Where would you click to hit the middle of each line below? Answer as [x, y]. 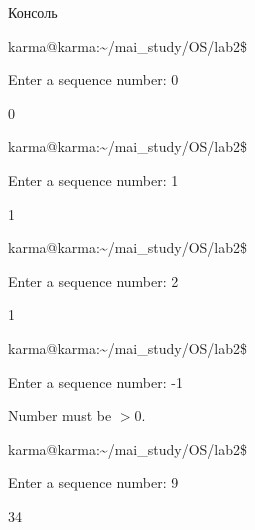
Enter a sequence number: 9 [93, 482]
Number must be [60, 415]
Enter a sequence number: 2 [93, 280]
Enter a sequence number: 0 [93, 79]
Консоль [33, 12]
